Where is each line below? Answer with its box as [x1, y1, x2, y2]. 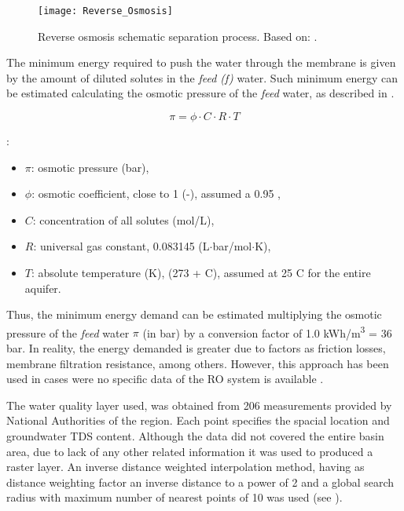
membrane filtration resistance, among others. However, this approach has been [6, 355, 389, 371]
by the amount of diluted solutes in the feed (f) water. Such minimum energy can [6, 69, 398, 86]
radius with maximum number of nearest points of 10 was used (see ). [6, 489, 343, 506]
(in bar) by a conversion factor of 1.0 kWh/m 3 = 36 [142, 322, 392, 341]
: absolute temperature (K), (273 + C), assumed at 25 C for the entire [31, 265, 371, 280]
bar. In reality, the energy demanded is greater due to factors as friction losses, [6, 340, 386, 356]
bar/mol [212, 238, 252, 254]
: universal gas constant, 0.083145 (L [33, 238, 210, 254]
